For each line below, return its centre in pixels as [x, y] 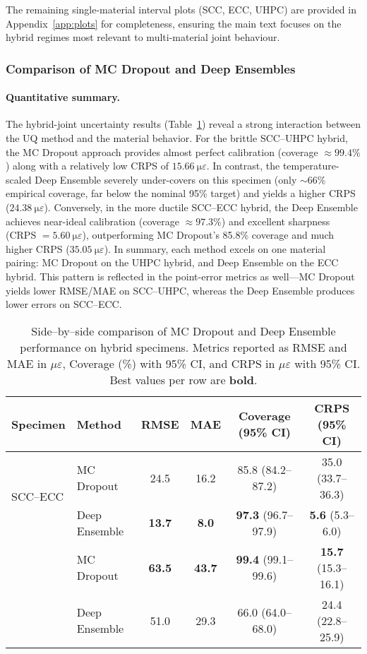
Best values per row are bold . [183, 379]
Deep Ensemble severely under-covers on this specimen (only [166, 179]
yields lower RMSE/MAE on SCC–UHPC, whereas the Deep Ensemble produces [180, 290]
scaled [19, 179]
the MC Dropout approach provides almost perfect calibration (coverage [162, 151]
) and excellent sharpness [276, 221]
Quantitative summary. [63, 97]
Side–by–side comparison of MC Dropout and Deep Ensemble [183, 331]
